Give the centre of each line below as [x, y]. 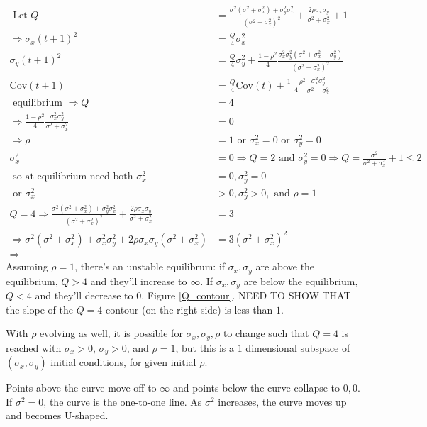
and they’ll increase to [139, 281]
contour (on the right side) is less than [189, 309]
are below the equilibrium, [301, 281]
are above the [285, 266]
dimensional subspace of [298, 347]
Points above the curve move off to [81, 388]
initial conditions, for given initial [123, 362]
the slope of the [39, 309]
